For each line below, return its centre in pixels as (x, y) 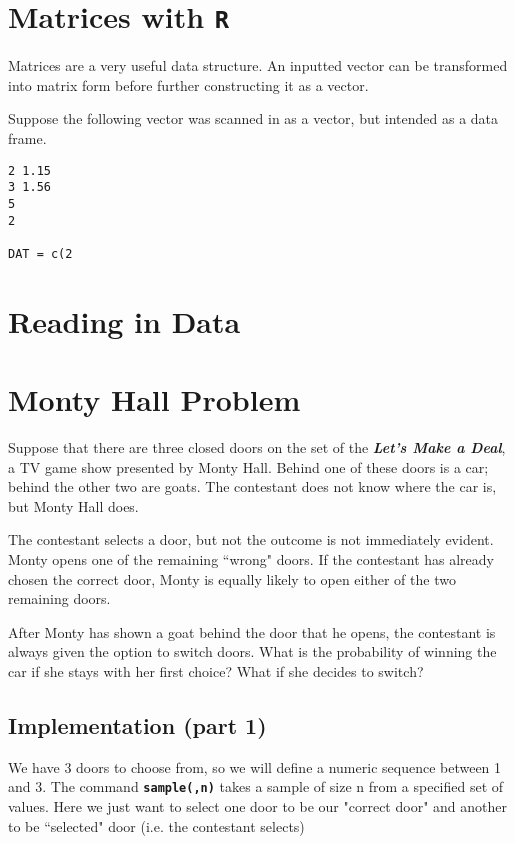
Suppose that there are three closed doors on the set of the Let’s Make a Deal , (257, 447)
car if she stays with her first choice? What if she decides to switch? (216, 671)
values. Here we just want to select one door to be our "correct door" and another (257, 806)
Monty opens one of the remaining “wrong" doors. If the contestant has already (251, 559)
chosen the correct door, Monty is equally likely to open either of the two (232, 578)
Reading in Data (124, 320)
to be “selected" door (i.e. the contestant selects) (156, 825)
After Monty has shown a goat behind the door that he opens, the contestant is (252, 631)
